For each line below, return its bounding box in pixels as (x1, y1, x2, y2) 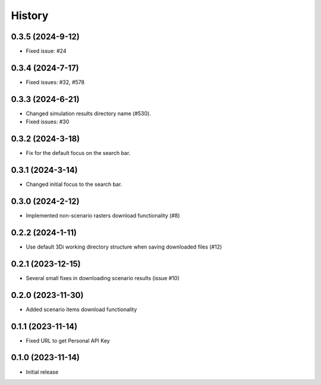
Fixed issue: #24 (26, 48, 67, 55)
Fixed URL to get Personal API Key (26, 337, 110, 344)
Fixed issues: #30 (26, 118, 70, 125)
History (11, 9, 49, 22)
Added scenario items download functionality (26, 306, 137, 313)
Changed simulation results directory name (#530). (26, 110, 151, 117)
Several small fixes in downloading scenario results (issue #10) (26, 274, 180, 281)
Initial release (26, 368, 59, 375)
